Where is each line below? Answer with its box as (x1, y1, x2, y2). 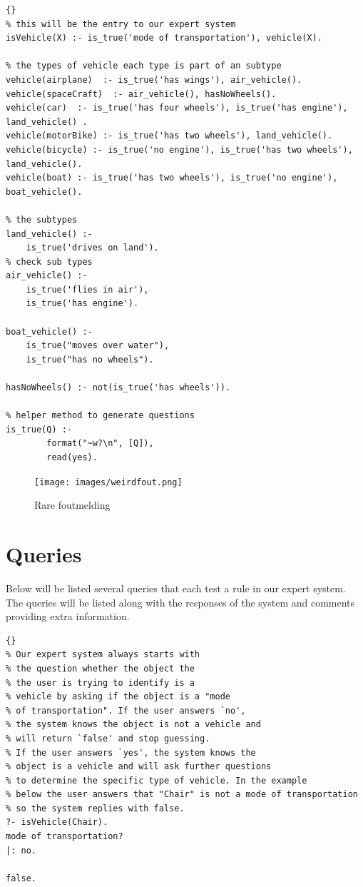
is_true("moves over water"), (26, 340, 170, 351)
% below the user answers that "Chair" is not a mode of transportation (6, 789, 358, 800)
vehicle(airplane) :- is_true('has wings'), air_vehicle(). (6, 74, 302, 85)
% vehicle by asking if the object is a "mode (6, 691, 230, 702)
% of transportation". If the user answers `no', (6, 705, 246, 716)
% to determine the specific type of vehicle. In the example (6, 775, 307, 786)
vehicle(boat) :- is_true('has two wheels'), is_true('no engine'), (6, 173, 338, 183)
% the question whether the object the (6, 663, 195, 674)
